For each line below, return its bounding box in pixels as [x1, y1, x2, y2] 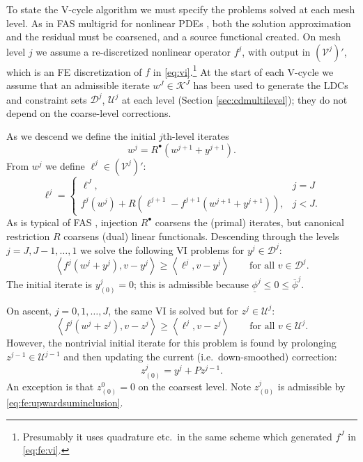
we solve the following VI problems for [80, 242, 245, 257]
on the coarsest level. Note [138, 379, 252, 393]
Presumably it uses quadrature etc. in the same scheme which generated [22, 429, 332, 443]
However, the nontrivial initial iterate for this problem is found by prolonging [6, 335, 337, 350]
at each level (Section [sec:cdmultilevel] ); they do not [121, 92, 348, 106]
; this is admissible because [134, 276, 249, 291]
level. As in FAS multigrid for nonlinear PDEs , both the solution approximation [6, 15, 351, 30]
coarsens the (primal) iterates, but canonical [155, 214, 344, 229]
